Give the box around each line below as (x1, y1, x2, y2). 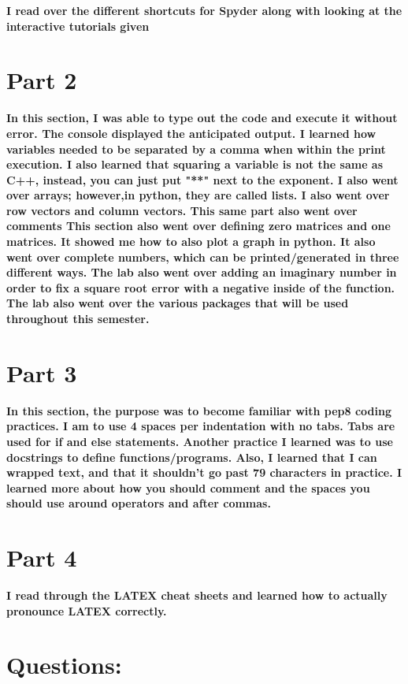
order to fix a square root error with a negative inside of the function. (6, 279, 395, 296)
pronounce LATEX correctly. (6, 602, 167, 619)
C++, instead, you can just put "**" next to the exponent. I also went (6, 171, 399, 188)
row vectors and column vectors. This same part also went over (6, 202, 358, 218)
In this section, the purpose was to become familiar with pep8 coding (6, 402, 392, 418)
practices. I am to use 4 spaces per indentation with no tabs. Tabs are (6, 418, 395, 434)
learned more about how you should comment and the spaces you (6, 479, 370, 496)
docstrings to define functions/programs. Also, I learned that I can (6, 448, 377, 465)
